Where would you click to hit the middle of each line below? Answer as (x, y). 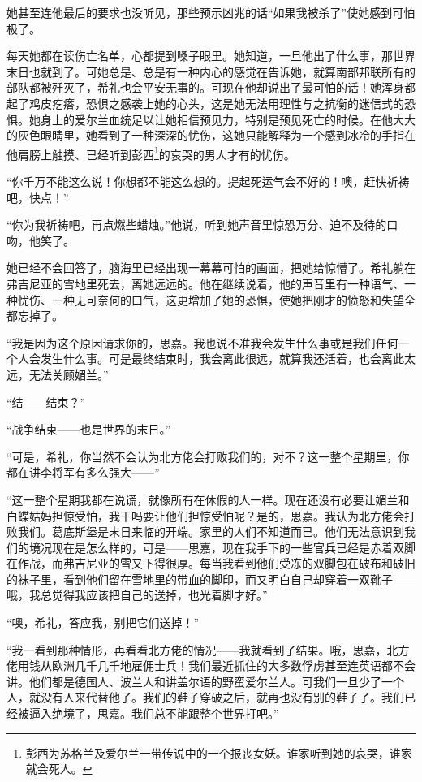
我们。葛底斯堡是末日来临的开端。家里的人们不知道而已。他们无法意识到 (211, 531)
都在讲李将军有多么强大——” (83, 472)
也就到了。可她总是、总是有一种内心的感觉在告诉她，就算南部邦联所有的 (222, 71)
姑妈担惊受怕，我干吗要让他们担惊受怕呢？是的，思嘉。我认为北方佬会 (216, 515)
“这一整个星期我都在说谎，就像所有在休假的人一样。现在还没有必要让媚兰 (202, 499)
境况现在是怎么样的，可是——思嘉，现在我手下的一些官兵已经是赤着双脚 (222, 547)
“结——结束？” (46, 402)
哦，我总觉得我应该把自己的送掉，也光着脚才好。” (137, 595)
